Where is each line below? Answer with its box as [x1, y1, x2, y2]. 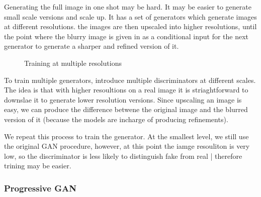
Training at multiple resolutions [24, 57, 122, 68]
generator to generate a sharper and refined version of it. [4, 41, 179, 51]
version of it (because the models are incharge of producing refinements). [4, 114, 228, 124]
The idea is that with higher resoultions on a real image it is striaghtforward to [4, 84, 248, 95]
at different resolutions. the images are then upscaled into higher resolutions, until [4, 21, 257, 32]
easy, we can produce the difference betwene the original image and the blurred [4, 104, 248, 115]
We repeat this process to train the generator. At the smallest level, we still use [4, 131, 249, 141]
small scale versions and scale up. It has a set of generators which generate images [4, 11, 257, 22]
